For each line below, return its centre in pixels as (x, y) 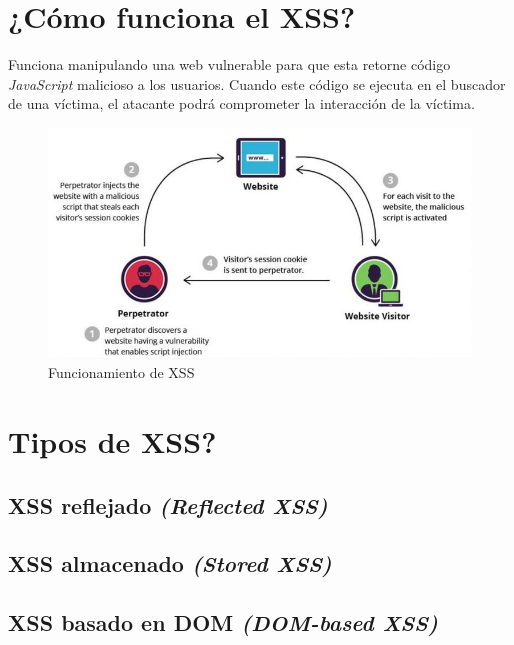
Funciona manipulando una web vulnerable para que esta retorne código (229, 64)
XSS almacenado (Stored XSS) (170, 563)
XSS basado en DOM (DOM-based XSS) (223, 622)
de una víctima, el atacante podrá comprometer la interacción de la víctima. (241, 103)
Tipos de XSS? (112, 441)
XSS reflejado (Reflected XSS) (168, 504)
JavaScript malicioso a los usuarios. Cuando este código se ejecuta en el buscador (257, 83)
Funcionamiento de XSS (121, 372)
